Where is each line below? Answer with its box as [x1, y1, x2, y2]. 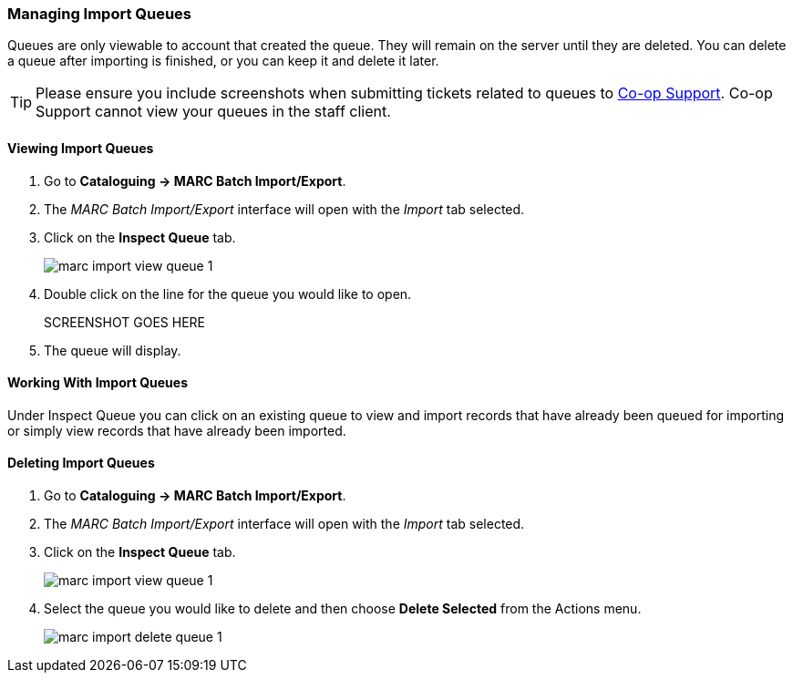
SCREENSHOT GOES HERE [44, 314, 205, 330]
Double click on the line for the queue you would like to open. [44, 285, 412, 302]
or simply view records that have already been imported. [7, 422, 346, 438]
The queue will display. [44, 342, 181, 358]
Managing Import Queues [7, 5, 192, 23]
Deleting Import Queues [7, 455, 155, 471]
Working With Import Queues [7, 375, 189, 391]
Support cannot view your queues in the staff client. [36, 102, 391, 121]
